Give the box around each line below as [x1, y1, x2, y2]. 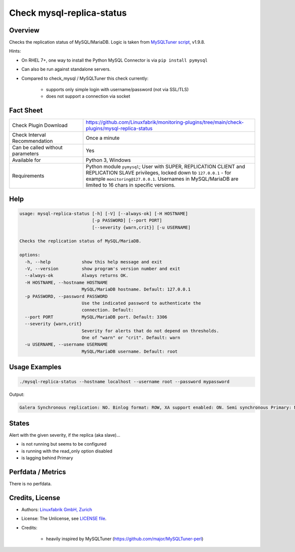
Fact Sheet [9, 106, 43, 115]
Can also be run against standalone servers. [21, 66, 111, 72]
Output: [9, 391, 25, 397]
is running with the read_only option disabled [21, 448, 113, 454]
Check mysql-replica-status [9, 7, 127, 18]
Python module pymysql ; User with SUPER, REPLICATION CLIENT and [86, 163, 245, 170]
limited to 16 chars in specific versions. [86, 182, 176, 189]
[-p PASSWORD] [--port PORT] [91, 218, 162, 224]
